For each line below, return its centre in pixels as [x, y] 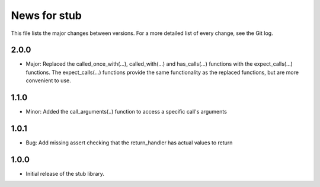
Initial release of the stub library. [65, 173]
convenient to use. [48, 80]
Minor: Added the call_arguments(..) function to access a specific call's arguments [127, 112]
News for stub [47, 15]
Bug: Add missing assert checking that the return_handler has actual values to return [129, 143]
